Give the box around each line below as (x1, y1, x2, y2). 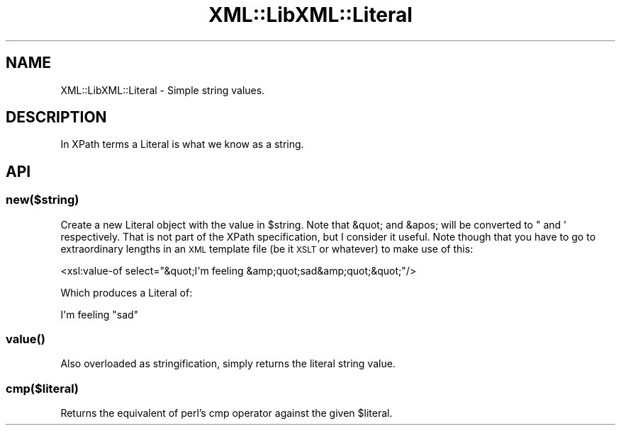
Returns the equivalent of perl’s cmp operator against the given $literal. (60, 407, 393, 420)
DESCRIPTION (6, 108, 107, 127)
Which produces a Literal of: (60, 286, 193, 299)
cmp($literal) (6, 381, 79, 396)
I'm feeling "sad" (60, 308, 139, 321)
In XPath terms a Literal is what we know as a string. (60, 138, 304, 151)
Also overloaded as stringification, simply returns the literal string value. (60, 357, 396, 370)
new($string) (6, 192, 79, 207)
